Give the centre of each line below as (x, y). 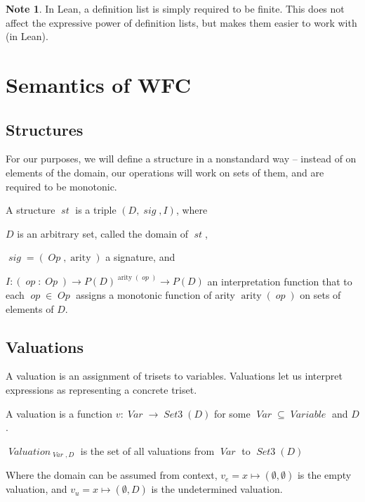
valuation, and (36, 489)
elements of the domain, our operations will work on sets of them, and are (165, 172)
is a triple (96, 210)
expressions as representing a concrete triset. (101, 390)
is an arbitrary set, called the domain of (102, 233)
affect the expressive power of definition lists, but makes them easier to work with (181, 22)
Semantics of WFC (98, 84)
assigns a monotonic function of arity (155, 295)
